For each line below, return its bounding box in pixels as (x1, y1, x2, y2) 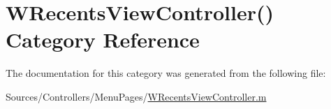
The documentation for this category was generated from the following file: (6, 66, 326, 80)
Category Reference (6, 25, 200, 54)
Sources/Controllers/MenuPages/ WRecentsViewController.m (6, 89, 267, 103)
